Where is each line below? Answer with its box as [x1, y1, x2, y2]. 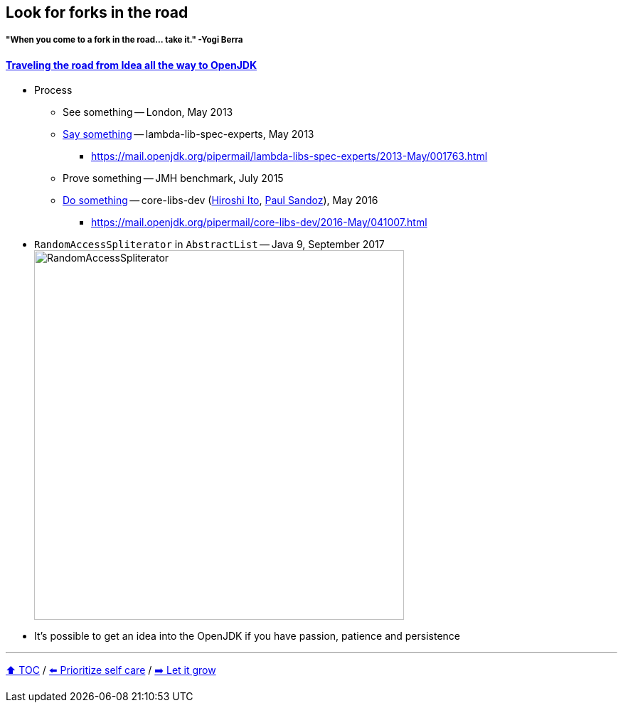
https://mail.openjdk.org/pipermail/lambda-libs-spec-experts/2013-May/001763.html [91, 150, 488, 163]
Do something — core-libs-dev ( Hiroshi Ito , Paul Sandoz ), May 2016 [63, 194, 378, 207]
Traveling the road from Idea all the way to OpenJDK [6, 58, 257, 71]
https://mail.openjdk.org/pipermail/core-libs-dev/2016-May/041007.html [91, 216, 427, 229]
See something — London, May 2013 [63, 106, 233, 119]
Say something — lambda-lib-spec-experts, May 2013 [63, 128, 314, 141]
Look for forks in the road [6, 4, 188, 21]
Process [34, 84, 73, 97]
